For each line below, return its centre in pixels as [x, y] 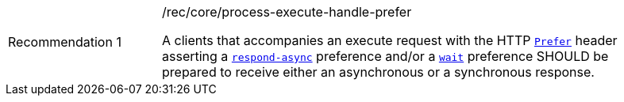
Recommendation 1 [65, 42]
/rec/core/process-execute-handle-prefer [287, 12]
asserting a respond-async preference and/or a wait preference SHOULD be [385, 56]
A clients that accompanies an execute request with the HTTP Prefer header [390, 40]
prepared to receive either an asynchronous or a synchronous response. [378, 72]
